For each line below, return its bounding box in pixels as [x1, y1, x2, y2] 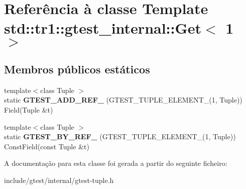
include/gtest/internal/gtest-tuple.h [4, 174, 114, 185]
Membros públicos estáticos [4, 61, 150, 76]
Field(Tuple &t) [4, 104, 53, 115]
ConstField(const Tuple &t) [4, 141, 89, 151]
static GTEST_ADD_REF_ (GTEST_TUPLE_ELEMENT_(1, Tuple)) [4, 94, 242, 105]
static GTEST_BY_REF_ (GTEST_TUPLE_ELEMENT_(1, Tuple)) [4, 131, 236, 142]
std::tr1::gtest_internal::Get [4, 18, 202, 38]
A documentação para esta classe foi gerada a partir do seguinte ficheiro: [4, 158, 227, 168]
